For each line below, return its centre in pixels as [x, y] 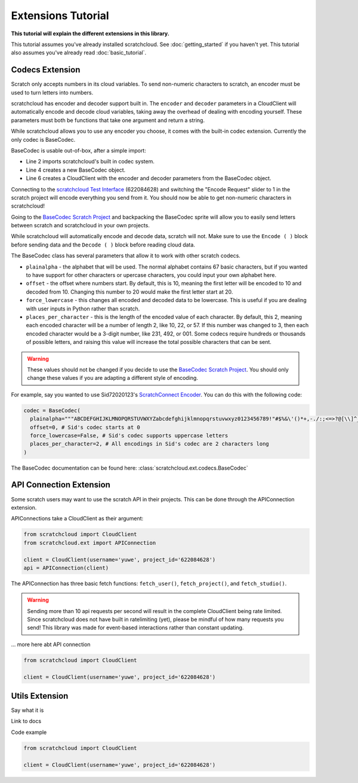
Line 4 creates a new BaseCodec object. [76, 170]
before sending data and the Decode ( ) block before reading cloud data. [103, 245]
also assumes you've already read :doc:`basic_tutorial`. [78, 53]
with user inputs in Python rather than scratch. [83, 309]
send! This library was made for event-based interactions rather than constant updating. [135, 627]
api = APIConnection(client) [66, 568]
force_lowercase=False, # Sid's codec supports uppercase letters [129, 435]
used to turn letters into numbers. [52, 92]
